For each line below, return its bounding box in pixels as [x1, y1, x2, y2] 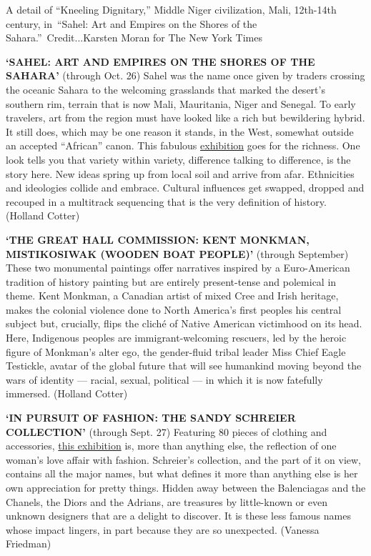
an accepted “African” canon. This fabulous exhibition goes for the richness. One [6, 138, 360, 153]
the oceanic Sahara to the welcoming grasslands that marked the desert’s [6, 81, 325, 96]
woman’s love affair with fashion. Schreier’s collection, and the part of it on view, [6, 452, 361, 467]
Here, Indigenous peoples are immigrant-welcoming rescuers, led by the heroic [6, 330, 347, 345]
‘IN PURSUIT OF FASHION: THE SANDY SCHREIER [6, 410, 296, 425]
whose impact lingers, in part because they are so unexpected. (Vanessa [6, 522, 320, 537]
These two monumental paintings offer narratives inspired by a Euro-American [6, 260, 350, 275]
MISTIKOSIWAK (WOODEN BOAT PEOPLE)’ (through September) [6, 246, 349, 261]
